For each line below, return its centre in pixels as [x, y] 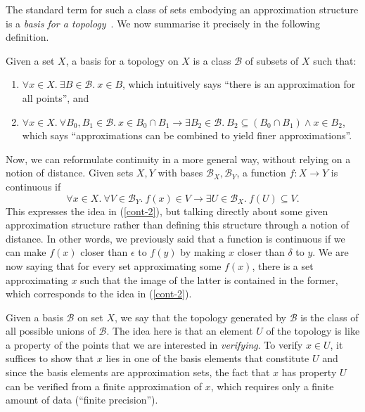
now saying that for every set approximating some [114, 265]
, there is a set [283, 265]
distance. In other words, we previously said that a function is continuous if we [175, 238]
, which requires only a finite [272, 386]
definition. [27, 37]
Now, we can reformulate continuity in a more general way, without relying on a [178, 159]
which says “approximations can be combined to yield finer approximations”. [187, 135]
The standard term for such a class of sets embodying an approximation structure [182, 9]
